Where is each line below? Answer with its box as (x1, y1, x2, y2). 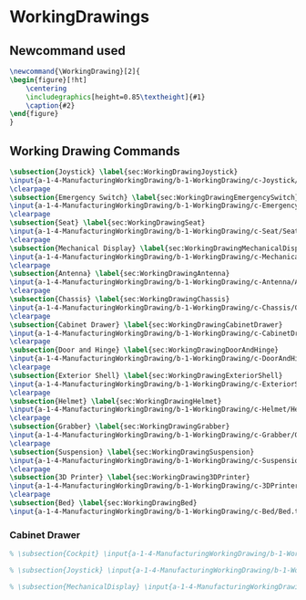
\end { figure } (9, 110, 59, 119)
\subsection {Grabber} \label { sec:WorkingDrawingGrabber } (9, 422, 230, 431)
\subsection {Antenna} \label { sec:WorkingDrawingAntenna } (9, 269, 230, 279)
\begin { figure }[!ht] (9, 75, 88, 84)
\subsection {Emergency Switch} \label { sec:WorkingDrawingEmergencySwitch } (9, 193, 300, 202)
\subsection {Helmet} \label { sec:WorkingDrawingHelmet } (9, 396, 222, 405)
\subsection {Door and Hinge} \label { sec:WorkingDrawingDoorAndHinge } (9, 345, 280, 355)
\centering (25, 84, 67, 93)
